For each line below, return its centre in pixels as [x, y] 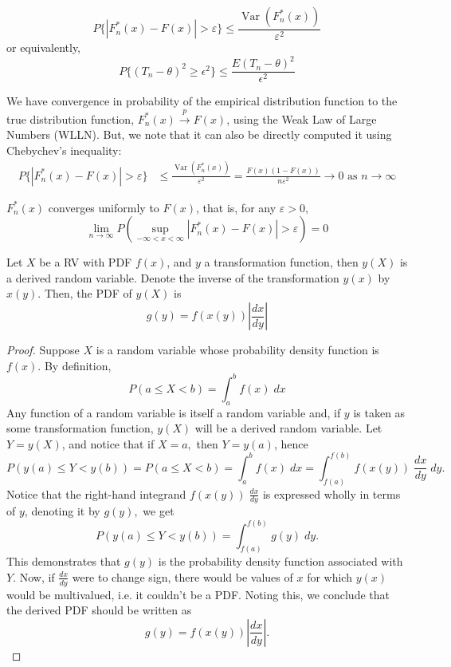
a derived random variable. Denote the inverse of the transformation [173, 277]
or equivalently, [44, 47]
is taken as [379, 412]
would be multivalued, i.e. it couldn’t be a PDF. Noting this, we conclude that [198, 594]
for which [329, 576]
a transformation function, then [281, 262]
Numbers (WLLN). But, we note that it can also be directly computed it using [199, 134]
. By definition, [75, 365]
